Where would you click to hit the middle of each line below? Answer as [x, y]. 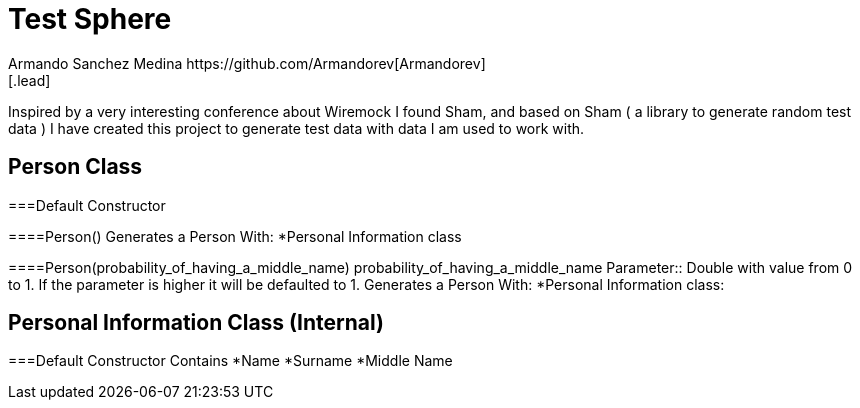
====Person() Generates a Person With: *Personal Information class [235, 236]
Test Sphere [90, 19]
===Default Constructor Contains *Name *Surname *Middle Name [230, 361]
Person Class [75, 167]
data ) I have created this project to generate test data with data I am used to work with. [296, 128]
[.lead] [29, 80]
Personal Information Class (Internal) [196, 323]
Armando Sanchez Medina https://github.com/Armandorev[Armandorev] [247, 63]
